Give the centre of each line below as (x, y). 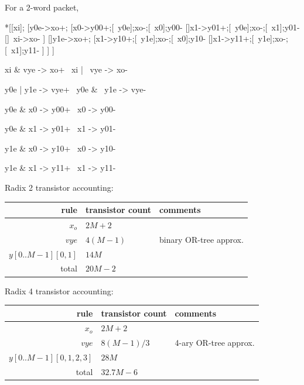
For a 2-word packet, (42, 7)
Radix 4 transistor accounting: (59, 291)
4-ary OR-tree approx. (215, 343)
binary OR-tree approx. (201, 239)
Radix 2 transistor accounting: (59, 187)
